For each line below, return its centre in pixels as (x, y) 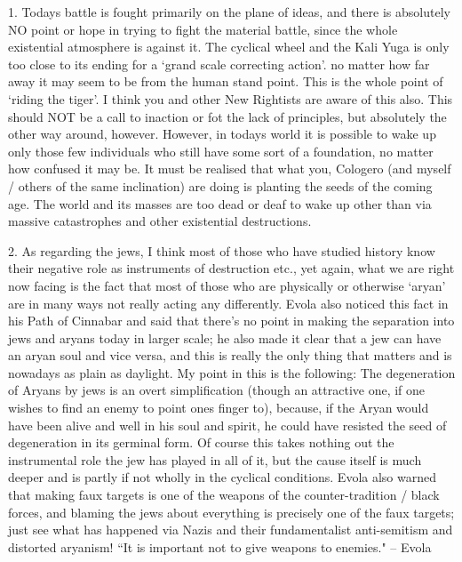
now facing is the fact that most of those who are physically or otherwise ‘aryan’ (227, 285)
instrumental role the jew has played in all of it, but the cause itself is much (215, 459)
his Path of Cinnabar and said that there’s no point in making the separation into (231, 321)
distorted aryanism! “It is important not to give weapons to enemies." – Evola (220, 546)
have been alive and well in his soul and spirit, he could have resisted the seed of (227, 425)
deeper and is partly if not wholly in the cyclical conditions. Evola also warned (223, 477)
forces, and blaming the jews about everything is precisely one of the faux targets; (231, 512)
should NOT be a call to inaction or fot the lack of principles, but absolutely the (227, 116)
